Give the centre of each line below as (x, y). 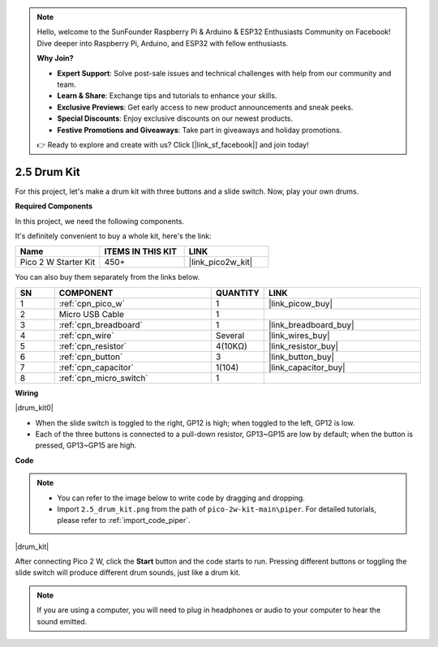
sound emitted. (62, 621)
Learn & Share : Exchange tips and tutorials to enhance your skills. (167, 96)
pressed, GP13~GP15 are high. (86, 445)
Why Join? (55, 58)
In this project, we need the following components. (99, 221)
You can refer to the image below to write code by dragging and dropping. (181, 498)
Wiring (27, 392)
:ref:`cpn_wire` (86, 335)
